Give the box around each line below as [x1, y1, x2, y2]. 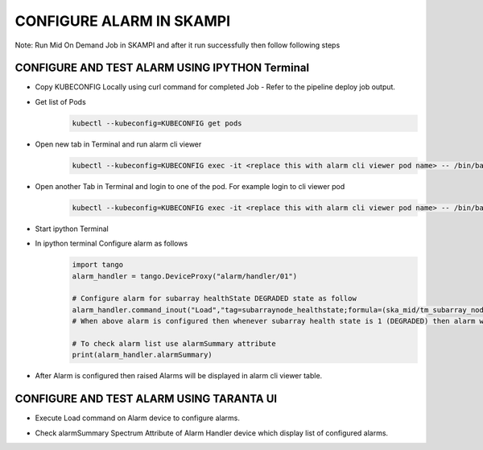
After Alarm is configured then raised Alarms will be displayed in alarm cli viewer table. [35, 371, 323, 381]
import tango [72, 260, 124, 270]
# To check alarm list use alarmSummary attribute [72, 339, 277, 348]
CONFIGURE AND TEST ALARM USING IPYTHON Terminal [14, 61, 310, 75]
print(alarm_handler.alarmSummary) [72, 350, 213, 360]
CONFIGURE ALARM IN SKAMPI [14, 12, 231, 30]
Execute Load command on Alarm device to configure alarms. [35, 413, 241, 423]
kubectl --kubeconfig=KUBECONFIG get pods [72, 118, 242, 128]
